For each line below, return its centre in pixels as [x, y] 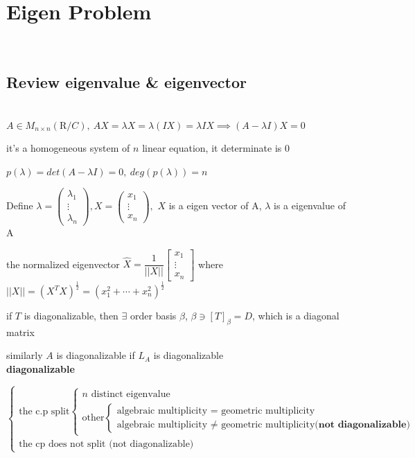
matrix [20, 332]
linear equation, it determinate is [212, 148]
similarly [25, 355]
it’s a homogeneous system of [68, 148]
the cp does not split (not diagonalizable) [106, 444]
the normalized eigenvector [63, 264]
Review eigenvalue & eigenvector [126, 82]
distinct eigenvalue [131, 395]
